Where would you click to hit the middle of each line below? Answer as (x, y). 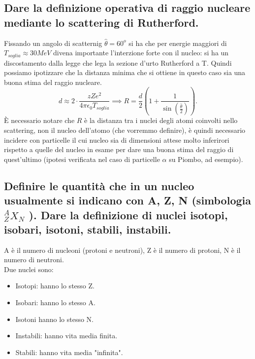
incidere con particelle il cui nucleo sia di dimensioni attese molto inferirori (117, 140)
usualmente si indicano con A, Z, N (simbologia (127, 200)
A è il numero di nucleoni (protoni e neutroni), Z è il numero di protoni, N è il (122, 250)
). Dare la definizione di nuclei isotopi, (128, 215)
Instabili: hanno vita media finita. (66, 336)
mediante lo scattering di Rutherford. (101, 22)
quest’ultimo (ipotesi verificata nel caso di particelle (82, 159)
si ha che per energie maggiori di (178, 43)
